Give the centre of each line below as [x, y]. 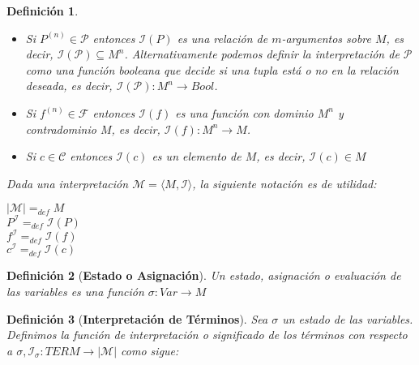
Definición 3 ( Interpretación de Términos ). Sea [137, 318]
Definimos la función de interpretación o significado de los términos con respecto [207, 335]
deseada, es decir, [69, 86]
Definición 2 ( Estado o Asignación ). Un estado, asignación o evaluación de [204, 275]
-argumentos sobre [326, 38]
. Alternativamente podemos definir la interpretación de [262, 54]
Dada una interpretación [68, 183]
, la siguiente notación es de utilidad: [284, 183]
